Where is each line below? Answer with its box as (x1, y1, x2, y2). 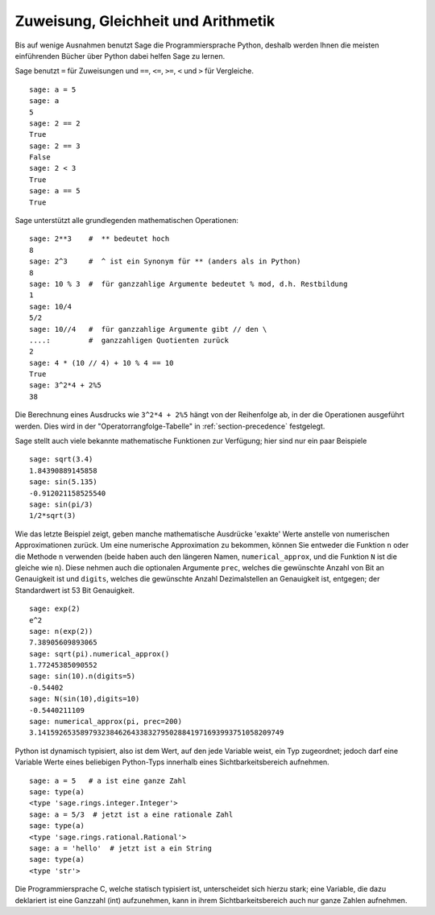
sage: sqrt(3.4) (29, 455, 93, 464)
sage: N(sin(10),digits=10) (29, 694, 140, 704)
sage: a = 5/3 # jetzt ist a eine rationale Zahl (29, 809, 234, 819)
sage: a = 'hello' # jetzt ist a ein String (29, 843, 213, 853)
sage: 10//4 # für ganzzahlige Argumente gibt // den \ (29, 325, 267, 333)
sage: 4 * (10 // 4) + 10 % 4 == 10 (29, 358, 174, 367)
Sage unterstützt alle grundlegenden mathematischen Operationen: (14, 216, 239, 226)
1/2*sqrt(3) (29, 511, 77, 520)
